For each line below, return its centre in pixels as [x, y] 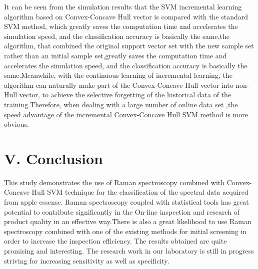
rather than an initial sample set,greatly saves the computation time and [115, 55]
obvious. [16, 124]
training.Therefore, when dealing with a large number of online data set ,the [121, 104]
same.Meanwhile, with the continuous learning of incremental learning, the [118, 75]
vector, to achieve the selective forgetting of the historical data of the [125, 95]
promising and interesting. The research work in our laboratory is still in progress [129, 251]
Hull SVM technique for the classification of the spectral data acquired [140, 192]
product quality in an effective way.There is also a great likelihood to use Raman [128, 221]
